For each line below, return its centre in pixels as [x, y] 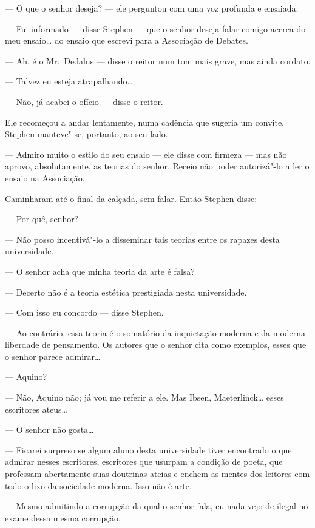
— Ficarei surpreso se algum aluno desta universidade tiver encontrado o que [148, 449]
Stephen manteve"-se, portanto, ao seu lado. [86, 134]
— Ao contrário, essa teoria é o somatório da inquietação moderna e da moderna [155, 332]
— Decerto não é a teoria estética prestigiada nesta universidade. [126, 292]
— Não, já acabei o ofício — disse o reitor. [84, 101]
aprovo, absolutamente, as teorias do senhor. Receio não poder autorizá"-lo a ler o [157, 166]
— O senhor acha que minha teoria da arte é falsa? [100, 271]
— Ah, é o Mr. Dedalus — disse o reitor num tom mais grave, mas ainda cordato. [158, 60]
